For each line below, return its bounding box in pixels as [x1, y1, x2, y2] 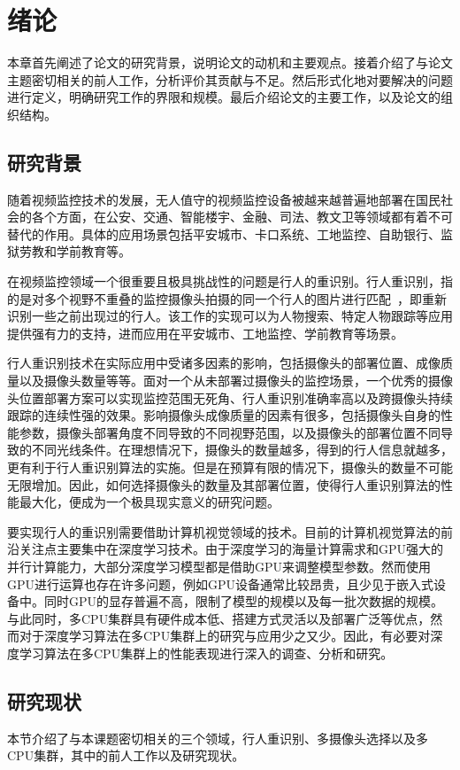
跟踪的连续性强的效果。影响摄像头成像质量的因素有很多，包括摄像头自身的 [7, 406, 441, 424]
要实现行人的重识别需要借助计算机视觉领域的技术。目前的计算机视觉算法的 [7, 522, 441, 541]
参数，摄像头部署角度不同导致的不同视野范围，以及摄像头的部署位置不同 [19, 423, 441, 441]
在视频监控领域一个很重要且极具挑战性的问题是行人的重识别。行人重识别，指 [7, 272, 453, 291]
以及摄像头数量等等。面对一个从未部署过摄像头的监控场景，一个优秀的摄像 [19, 371, 453, 390]
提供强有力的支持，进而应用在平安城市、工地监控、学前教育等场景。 [7, 323, 403, 342]
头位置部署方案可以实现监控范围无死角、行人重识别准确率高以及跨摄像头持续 [7, 388, 453, 407]
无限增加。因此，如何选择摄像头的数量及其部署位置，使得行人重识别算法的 [7, 475, 441, 494]
